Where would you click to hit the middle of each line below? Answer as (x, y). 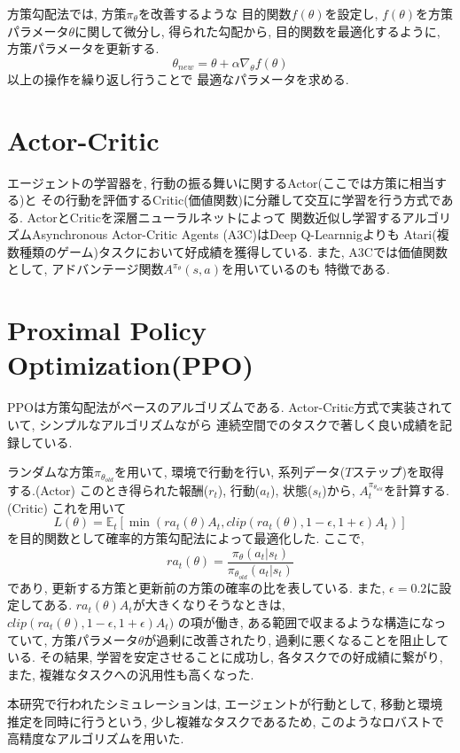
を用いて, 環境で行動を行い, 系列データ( (230, 472)
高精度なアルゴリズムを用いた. (96, 738)
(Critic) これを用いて (67, 507)
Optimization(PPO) (130, 365)
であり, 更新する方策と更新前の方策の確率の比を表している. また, (196, 587)
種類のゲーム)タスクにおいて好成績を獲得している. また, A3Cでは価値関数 (233, 251)
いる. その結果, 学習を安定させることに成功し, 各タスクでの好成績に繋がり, (225, 657)
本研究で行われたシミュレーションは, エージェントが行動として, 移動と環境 (225, 704)
